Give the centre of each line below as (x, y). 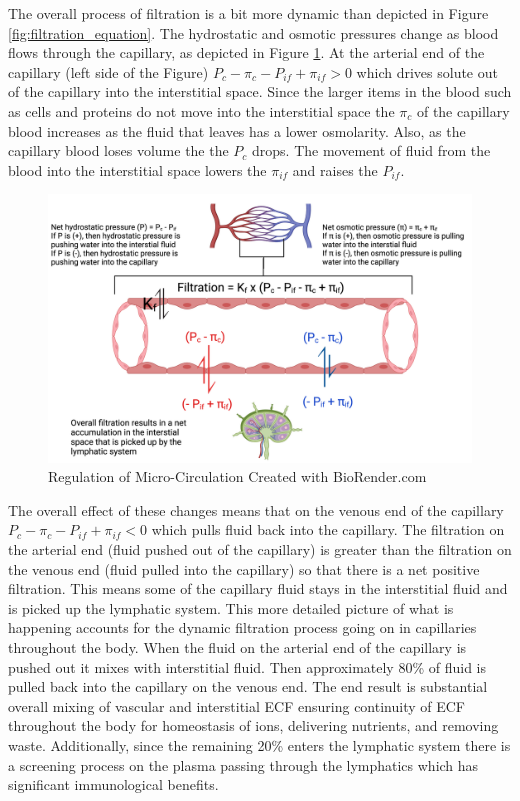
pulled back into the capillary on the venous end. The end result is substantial (248, 686)
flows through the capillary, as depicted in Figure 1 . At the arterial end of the (246, 52)
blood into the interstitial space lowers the (137, 169)
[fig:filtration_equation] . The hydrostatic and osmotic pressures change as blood (253, 32)
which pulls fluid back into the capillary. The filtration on (328, 529)
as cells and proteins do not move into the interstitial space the (201, 110)
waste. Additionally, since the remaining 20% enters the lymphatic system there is (259, 744)
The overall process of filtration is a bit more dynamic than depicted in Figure (248, 13)
